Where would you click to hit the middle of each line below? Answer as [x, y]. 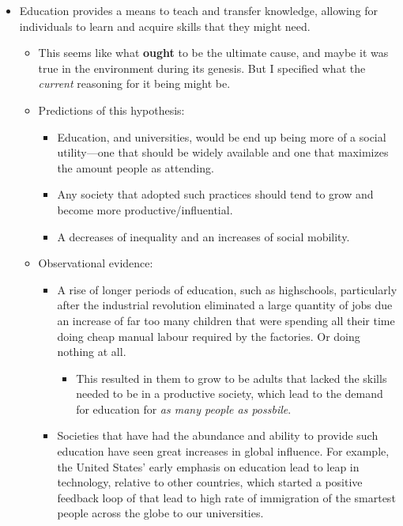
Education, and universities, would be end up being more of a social [222, 136]
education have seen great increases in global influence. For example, [223, 451]
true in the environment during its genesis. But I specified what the [202, 68]
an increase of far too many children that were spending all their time [226, 320]
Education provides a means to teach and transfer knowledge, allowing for [199, 10]
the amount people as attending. [136, 167]
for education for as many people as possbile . [184, 409]
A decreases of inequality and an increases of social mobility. [203, 236]
